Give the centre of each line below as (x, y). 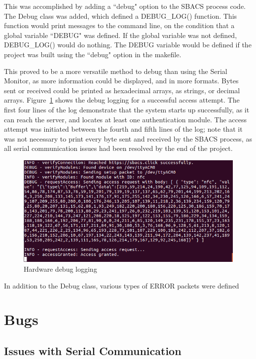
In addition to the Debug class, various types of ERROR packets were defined (122, 285)
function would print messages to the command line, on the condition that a (119, 25)
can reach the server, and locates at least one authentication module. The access (125, 119)
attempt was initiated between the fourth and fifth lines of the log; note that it (123, 129)
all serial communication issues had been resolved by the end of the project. (118, 148)
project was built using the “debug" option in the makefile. (93, 54)
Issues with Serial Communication (93, 350)
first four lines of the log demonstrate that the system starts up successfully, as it (127, 109)
